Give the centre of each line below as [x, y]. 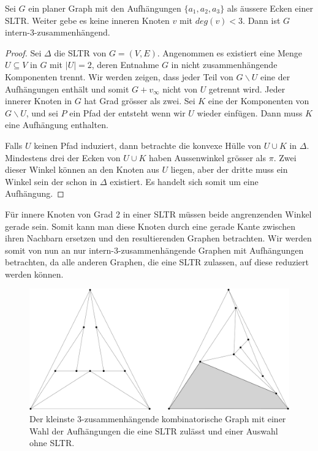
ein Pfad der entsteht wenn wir [127, 112]
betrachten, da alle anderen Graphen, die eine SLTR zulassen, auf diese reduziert [157, 262]
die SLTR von [80, 52]
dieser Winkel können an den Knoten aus [82, 169]
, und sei [42, 112]
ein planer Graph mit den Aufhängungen [105, 8]
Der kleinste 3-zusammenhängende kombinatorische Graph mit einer [158, 418]
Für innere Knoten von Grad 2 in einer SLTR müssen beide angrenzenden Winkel [158, 214]
